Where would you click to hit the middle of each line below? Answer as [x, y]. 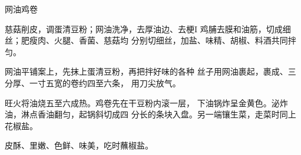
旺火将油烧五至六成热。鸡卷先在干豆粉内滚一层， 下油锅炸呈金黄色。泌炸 [146, 102]
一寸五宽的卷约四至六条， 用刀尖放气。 [105, 82]
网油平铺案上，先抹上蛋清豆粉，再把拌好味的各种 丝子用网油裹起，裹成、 [146, 71]
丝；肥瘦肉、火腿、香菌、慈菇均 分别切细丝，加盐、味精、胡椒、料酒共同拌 [150, 40]
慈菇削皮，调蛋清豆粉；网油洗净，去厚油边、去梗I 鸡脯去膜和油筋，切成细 [148, 28]
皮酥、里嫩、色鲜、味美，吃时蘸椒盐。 [79, 145]
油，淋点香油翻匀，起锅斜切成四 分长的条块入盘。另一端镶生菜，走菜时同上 [150, 114]
